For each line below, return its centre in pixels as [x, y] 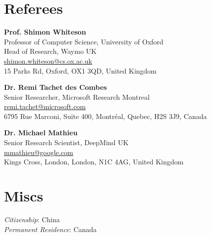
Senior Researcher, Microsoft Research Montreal [77, 97]
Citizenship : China [32, 219]
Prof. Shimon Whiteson [45, 32]
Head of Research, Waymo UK [50, 51]
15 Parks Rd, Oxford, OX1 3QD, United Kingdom [80, 70]
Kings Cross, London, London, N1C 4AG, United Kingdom [94, 162]
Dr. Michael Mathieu [41, 133]
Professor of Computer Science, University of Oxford [84, 41]
